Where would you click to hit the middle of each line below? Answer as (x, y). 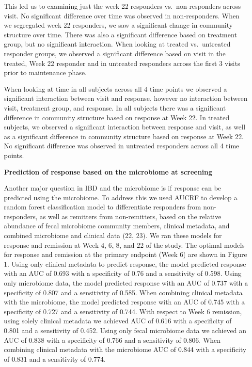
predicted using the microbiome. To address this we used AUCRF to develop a (121, 197)
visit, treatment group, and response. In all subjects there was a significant (115, 107)
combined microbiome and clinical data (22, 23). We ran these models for (113, 235)
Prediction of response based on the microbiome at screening (108, 171)
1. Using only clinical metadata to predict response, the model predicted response (125, 263)
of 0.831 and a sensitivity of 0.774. (55, 359)
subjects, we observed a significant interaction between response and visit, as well (125, 127)
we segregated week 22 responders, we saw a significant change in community (118, 25)
